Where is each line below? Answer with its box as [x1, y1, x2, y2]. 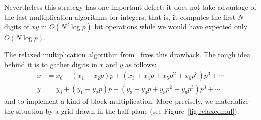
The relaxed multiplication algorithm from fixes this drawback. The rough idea [4, 49, 250, 59]
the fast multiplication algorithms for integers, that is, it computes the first [4, 11, 236, 22]
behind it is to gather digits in [4, 59, 97, 69]
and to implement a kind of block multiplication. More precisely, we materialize [4, 96, 249, 106]
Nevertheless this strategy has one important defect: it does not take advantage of [4, 2, 256, 12]
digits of [4, 21, 29, 32]
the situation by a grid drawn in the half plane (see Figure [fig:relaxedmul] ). [4, 105, 239, 116]
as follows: [125, 59, 157, 69]
